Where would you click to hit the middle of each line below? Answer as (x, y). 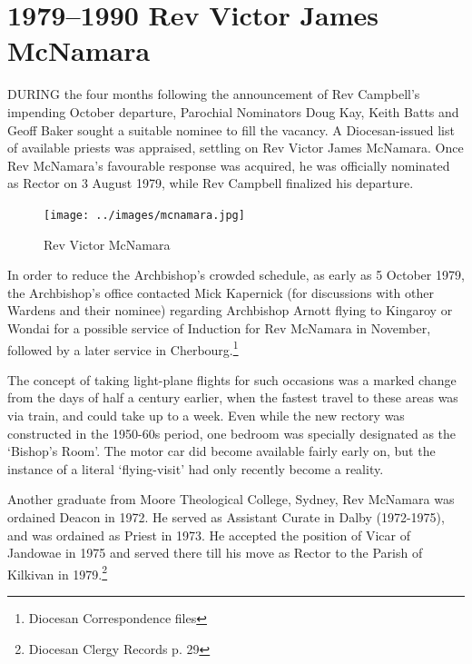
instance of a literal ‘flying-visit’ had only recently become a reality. (196, 468)
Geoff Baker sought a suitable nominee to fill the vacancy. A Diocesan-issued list (231, 129)
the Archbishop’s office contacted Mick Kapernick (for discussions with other (221, 292)
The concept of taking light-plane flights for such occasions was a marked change (232, 379)
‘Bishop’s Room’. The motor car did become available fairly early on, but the (221, 451)
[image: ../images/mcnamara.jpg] (144, 215)
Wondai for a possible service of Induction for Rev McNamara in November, (219, 327)
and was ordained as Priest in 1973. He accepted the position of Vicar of (209, 535)
